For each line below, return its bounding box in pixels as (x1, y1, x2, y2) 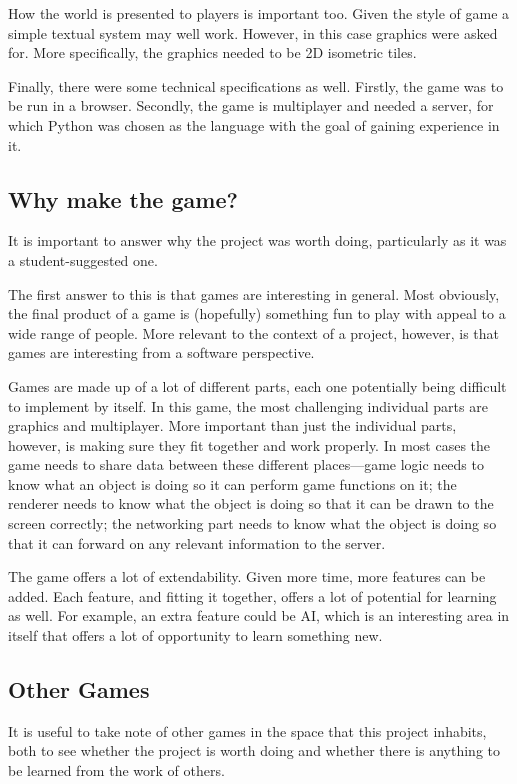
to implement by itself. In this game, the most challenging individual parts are (8, 395, 488, 416)
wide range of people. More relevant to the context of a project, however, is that (8, 322, 500, 343)
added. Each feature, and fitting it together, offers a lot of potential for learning (8, 585, 497, 606)
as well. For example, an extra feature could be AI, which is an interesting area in (8, 605, 510, 626)
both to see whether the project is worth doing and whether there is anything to (8, 740, 500, 761)
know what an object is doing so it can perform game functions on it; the (8, 473, 457, 494)
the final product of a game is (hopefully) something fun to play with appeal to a (8, 303, 506, 324)
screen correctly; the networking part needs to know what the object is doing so (8, 513, 497, 534)
